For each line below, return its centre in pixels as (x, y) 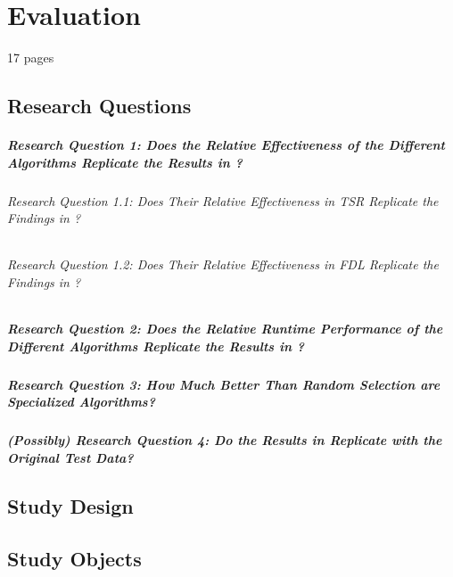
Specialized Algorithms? (81, 402)
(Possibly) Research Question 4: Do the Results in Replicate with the (225, 440)
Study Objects (74, 558)
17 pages (31, 58)
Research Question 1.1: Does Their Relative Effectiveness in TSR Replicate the (223, 200)
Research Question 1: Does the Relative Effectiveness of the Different (226, 145)
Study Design (70, 505)
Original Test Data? (70, 457)
